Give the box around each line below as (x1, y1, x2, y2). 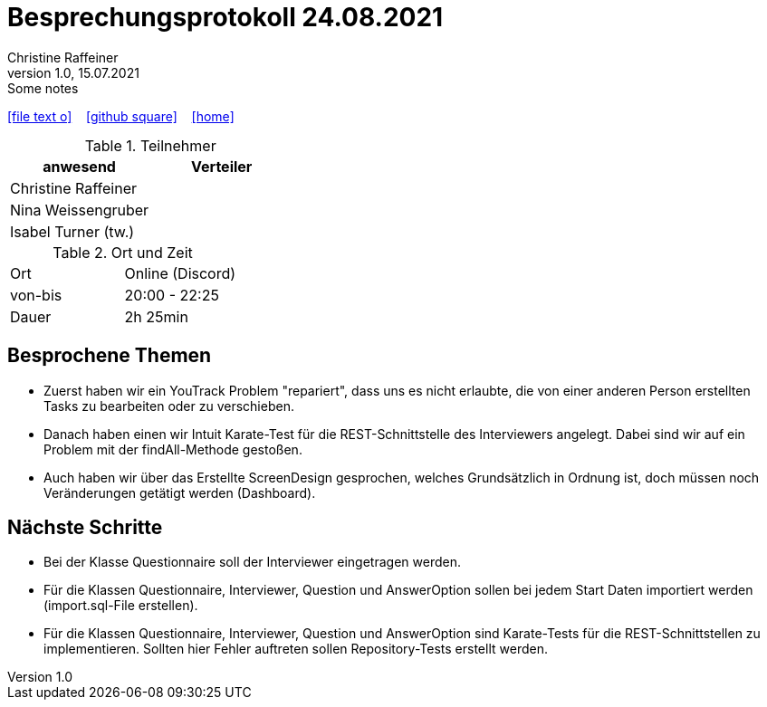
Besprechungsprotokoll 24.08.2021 (7, 2, 444, 33)
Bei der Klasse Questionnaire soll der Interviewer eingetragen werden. (43, 554, 461, 570)
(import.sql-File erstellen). (43, 597, 198, 614)
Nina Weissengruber (10, 200, 149, 219)
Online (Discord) (124, 263, 236, 282)
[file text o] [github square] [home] (7, 108, 235, 124)
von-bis (10, 285, 62, 304)
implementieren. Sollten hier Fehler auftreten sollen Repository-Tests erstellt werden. (43, 641, 548, 657)
